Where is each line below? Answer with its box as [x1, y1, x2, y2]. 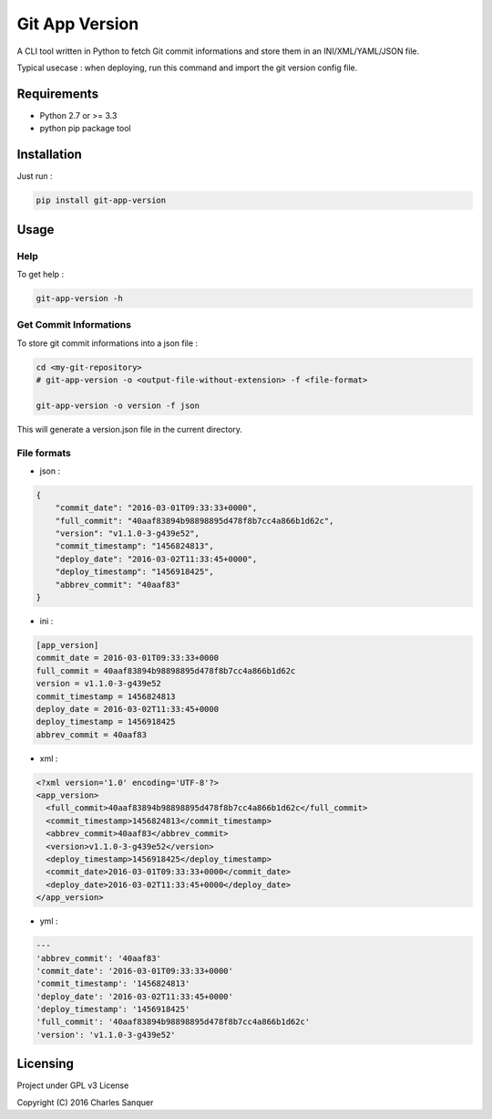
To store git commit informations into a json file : [16, 338, 199, 349]
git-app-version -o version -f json [36, 400, 200, 411]
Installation [16, 147, 82, 162]
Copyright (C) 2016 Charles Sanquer [16, 1096, 154, 1108]
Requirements [16, 86, 99, 101]
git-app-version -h [36, 293, 123, 303]
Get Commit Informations [16, 319, 132, 331]
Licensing [16, 1056, 75, 1072]
